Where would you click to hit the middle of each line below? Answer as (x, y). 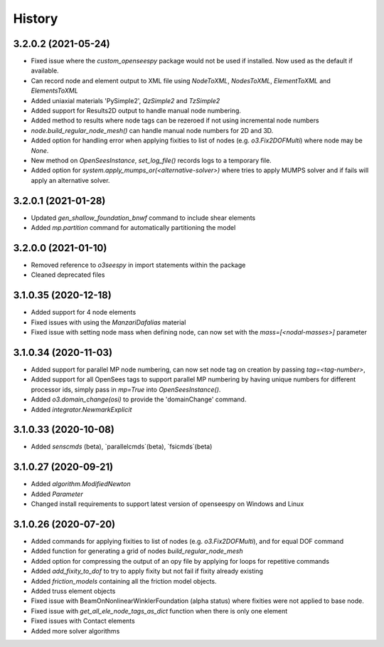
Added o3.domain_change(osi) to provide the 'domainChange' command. (139, 399)
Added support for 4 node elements (84, 312)
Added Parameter (57, 494)
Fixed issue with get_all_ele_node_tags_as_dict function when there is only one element (159, 611)
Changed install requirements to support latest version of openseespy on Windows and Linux (167, 504)
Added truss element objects (73, 591)
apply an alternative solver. (70, 180)
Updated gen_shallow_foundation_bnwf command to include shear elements (143, 218)
